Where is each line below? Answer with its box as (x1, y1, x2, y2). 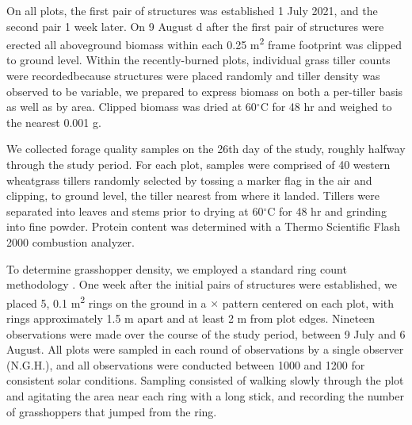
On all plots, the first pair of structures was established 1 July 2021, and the (6, 2, 378, 18)
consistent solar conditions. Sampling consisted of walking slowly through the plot (6, 372, 404, 389)
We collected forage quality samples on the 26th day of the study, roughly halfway (6, 140, 406, 157)
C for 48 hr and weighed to (260, 98, 392, 115)
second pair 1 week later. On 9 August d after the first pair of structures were (6, 17, 384, 34)
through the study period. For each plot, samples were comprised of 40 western (6, 156, 391, 172)
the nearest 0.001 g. (6, 113, 101, 130)
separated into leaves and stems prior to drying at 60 (6, 202, 264, 219)
